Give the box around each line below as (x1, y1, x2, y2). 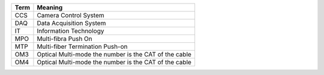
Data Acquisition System (37, 19, 106, 27)
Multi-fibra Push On (37, 35, 92, 43)
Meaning (37, 4, 63, 11)
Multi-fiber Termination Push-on (37, 42, 128, 51)
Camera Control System (37, 11, 104, 19)
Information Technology (37, 27, 104, 35)
